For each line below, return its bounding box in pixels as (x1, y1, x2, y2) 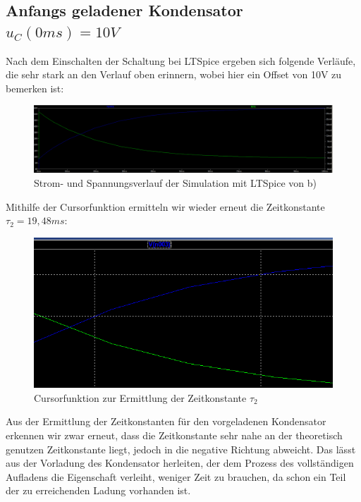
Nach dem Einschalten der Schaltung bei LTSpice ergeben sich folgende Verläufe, (6, 53, 356, 68)
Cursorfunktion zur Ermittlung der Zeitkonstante (34, 390, 247, 405)
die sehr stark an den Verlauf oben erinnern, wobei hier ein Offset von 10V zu (6, 67, 342, 82)
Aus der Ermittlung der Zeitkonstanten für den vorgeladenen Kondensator (6, 414, 326, 429)
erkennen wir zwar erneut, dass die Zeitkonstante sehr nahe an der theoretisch (6, 427, 343, 442)
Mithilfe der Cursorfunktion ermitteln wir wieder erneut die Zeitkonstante (6, 199, 325, 214)
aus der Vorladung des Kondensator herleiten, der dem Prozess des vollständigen (6, 455, 354, 470)
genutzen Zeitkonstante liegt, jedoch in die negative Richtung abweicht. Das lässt (6, 441, 356, 456)
